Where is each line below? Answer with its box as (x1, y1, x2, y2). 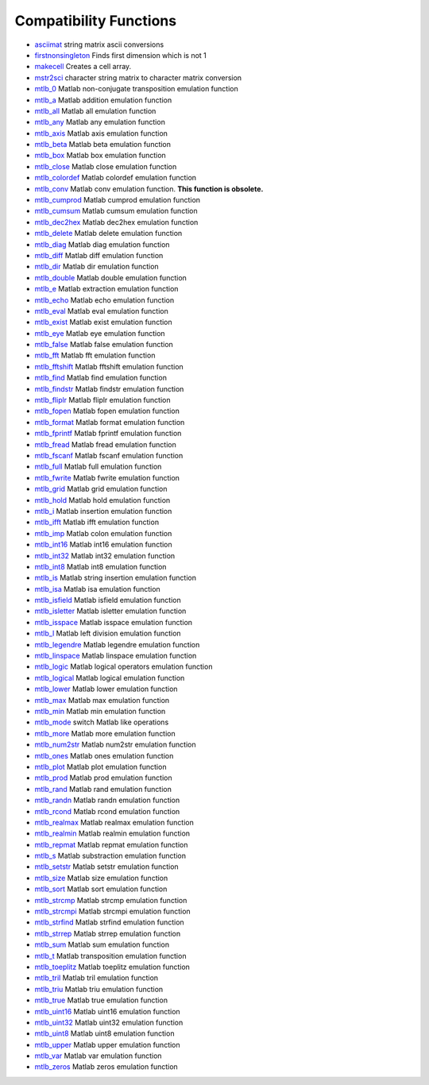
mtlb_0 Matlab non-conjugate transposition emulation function (34, 84, 238, 94)
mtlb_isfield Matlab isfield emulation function (34, 596, 182, 605)
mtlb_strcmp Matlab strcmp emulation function (34, 895, 187, 905)
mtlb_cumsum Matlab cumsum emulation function (34, 207, 198, 216)
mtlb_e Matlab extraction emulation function (34, 284, 179, 294)
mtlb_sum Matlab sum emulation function (34, 940, 170, 949)
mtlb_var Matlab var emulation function (34, 1051, 162, 1060)
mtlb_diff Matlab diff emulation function (34, 250, 164, 260)
